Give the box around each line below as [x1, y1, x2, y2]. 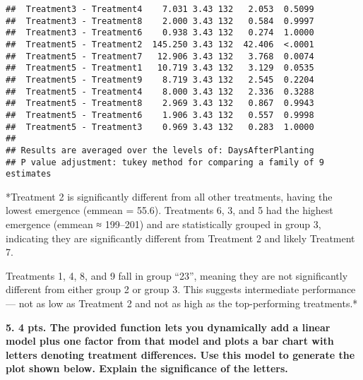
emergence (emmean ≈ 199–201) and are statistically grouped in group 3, [6, 217, 321, 232]
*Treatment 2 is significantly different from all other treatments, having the [6, 189, 333, 203]
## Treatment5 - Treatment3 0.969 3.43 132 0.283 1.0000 [6, 121, 314, 132]
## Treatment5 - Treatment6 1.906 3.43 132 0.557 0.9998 [6, 109, 314, 120]
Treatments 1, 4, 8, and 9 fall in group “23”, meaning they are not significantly [6, 268, 348, 283]
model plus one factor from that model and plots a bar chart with [6, 333, 334, 348]
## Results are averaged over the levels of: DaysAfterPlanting [6, 145, 314, 155]
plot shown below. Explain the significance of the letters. [6, 361, 288, 376]
